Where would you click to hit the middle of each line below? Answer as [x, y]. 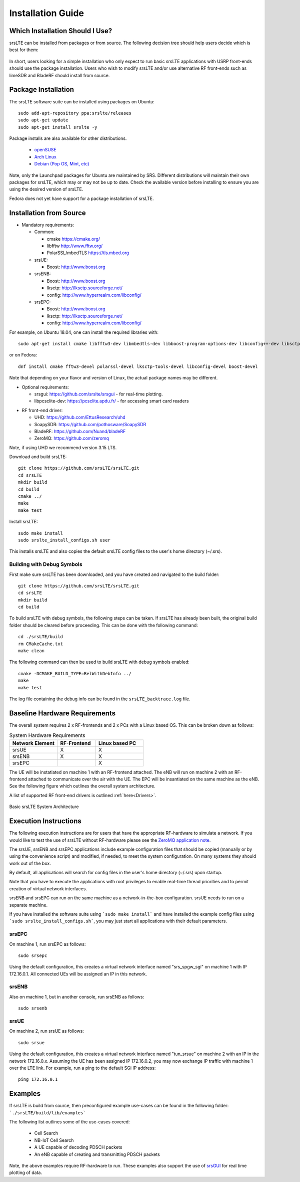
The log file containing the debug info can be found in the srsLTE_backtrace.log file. [100, 699]
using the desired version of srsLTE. [46, 189]
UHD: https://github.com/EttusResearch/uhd [80, 417]
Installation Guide [47, 13]
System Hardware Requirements [47, 735]
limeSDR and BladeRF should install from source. [59, 75]
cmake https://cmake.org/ [73, 239]
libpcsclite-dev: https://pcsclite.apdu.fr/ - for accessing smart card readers [112, 401]
